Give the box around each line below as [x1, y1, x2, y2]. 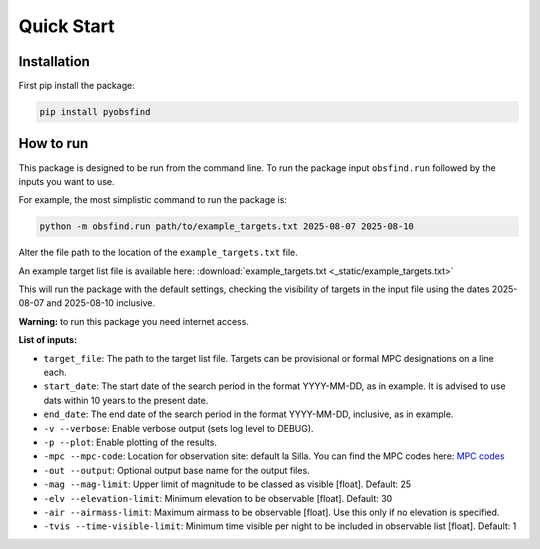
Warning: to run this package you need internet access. [18, 315, 250, 327]
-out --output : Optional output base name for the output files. [43, 464, 310, 476]
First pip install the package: [18, 80, 135, 92]
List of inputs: [18, 334, 78, 346]
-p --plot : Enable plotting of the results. [43, 436, 217, 448]
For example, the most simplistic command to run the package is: [18, 194, 287, 206]
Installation [18, 53, 90, 70]
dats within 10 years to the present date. [43, 394, 209, 406]
